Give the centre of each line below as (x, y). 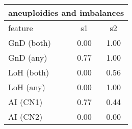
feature (21, 28)
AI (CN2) (25, 117)
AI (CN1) (25, 102)
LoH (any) (27, 87)
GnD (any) (28, 57)
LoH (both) (29, 72)
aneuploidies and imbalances (66, 12)
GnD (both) (30, 43)
